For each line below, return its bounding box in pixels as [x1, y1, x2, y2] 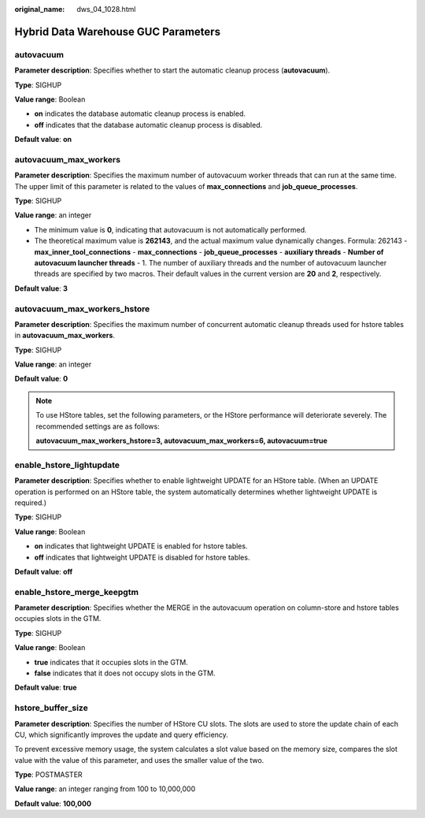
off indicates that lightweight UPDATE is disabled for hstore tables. [34, 552, 250, 562]
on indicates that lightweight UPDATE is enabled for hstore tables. [34, 541, 248, 551]
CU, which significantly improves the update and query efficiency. [14, 730, 228, 739]
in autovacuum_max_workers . [14, 331, 116, 340]
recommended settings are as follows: [35, 422, 161, 431]
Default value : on [14, 135, 72, 144]
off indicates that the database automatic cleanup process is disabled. [34, 120, 263, 129]
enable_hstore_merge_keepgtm [14, 586, 139, 597]
